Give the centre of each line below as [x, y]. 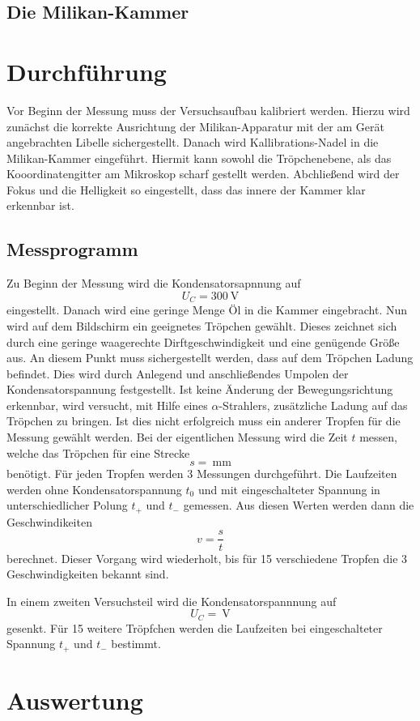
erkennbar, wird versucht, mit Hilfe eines [107, 405]
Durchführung [87, 71]
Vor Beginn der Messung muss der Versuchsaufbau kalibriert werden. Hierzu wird [208, 110]
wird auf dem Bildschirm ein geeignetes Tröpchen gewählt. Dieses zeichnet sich [202, 325]
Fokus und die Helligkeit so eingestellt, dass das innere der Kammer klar [186, 189]
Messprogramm [72, 249]
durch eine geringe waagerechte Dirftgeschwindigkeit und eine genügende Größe [203, 341]
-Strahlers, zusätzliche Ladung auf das [313, 405]
